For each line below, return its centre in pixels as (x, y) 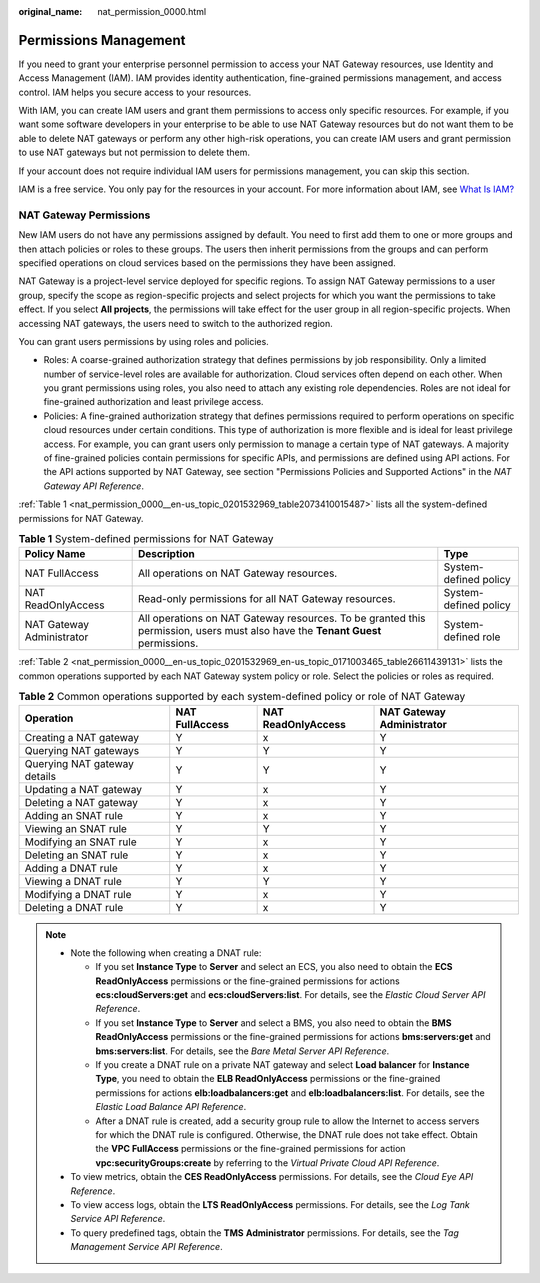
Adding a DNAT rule (71, 868)
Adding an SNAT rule (74, 815)
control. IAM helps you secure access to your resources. (135, 92)
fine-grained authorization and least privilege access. (153, 402)
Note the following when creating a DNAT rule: (166, 952)
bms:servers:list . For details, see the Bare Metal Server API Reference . (242, 1051)
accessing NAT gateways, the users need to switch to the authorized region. (176, 323)
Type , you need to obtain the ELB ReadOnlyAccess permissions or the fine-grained (268, 1079)
